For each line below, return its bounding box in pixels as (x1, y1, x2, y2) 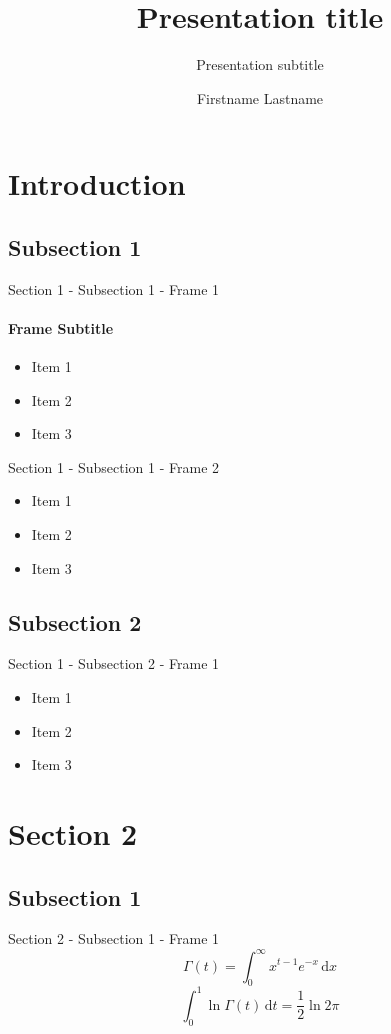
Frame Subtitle (8, 317, 114, 338)
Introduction (8, 163, 186, 204)
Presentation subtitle (196, 54, 324, 75)
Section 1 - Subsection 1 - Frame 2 (8, 456, 220, 477)
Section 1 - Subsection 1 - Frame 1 (8, 278, 220, 299)
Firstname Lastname (196, 87, 324, 108)
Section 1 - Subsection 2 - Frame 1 (8, 653, 220, 674)
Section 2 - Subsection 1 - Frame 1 (8, 928, 220, 949)
